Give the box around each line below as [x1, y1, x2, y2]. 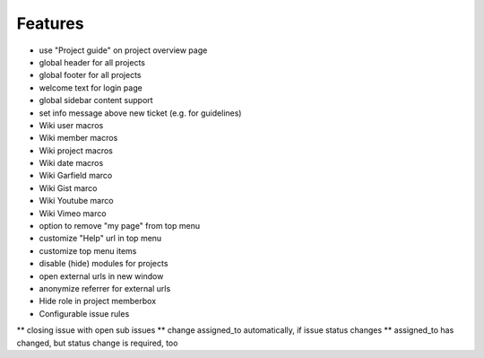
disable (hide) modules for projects [39, 258, 169, 269]
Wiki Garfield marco [39, 170, 113, 181]
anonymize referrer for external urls [39, 283, 171, 293]
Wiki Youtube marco [39, 196, 114, 206]
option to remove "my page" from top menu [39, 221, 201, 231]
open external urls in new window [39, 270, 164, 282]
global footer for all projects [39, 70, 142, 81]
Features [16, 13, 84, 33]
